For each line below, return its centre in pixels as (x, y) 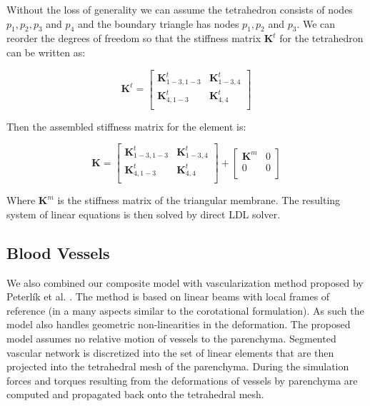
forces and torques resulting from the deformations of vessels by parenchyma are (182, 380)
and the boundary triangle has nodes (158, 23)
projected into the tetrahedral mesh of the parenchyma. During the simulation (178, 366)
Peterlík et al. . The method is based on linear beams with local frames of (168, 296)
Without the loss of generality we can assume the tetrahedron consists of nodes (180, 9)
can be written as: (46, 52)
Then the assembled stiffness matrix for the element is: (126, 126)
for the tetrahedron (321, 38)
